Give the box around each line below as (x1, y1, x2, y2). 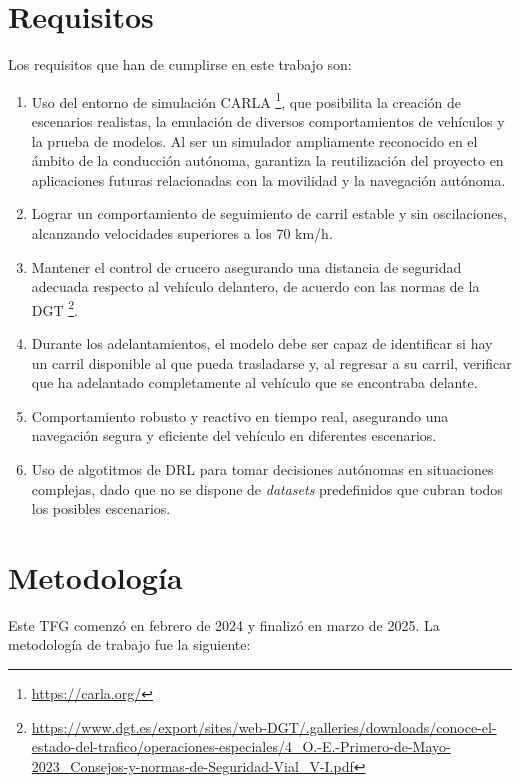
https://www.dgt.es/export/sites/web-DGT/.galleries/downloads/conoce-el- (31, 716, 497, 737)
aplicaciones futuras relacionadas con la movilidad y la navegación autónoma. (31, 169, 506, 190)
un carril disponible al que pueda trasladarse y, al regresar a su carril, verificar (31, 352, 512, 373)
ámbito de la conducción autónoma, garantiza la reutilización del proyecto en (31, 150, 504, 171)
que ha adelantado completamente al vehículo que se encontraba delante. (31, 372, 478, 393)
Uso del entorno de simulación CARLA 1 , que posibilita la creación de (31, 88, 462, 112)
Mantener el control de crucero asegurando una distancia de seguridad (31, 256, 462, 277)
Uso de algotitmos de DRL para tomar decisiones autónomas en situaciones (31, 458, 494, 479)
